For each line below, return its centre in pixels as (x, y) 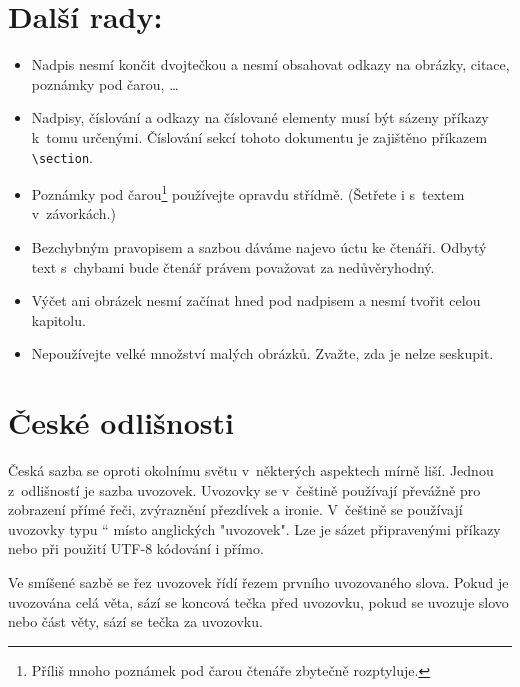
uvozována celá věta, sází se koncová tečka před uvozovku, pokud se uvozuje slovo (258, 601)
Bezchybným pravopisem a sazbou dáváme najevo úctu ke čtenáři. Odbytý (259, 247)
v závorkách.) (73, 213)
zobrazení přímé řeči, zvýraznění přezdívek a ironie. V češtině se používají (235, 509)
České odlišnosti (121, 422)
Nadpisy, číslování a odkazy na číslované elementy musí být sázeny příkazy (260, 117)
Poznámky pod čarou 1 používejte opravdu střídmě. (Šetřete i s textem (248, 192)
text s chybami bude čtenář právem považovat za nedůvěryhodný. (233, 266)
